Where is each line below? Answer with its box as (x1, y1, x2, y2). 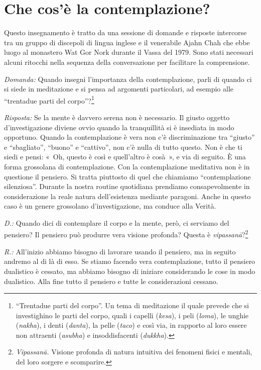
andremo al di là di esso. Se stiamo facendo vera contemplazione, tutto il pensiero (4, 256, 255, 266)
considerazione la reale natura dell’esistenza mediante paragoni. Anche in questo (4, 191, 251, 201)
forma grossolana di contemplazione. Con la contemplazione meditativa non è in (4, 161, 250, 171)
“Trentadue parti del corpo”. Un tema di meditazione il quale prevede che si (16, 300, 249, 311)
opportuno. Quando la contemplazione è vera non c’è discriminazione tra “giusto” (4, 132, 255, 142)
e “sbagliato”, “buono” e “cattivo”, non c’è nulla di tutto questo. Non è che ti (4, 141, 242, 152)
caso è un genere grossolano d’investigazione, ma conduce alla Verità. (4, 201, 216, 211)
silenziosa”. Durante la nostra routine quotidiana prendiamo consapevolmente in (4, 181, 250, 192)
